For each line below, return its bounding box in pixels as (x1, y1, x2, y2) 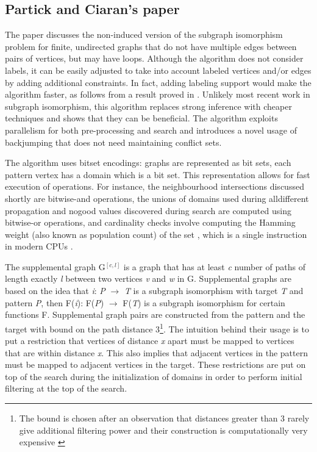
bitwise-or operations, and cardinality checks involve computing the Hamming (5, 216, 296, 229)
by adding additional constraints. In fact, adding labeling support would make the (5, 76, 312, 88)
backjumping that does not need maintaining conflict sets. (5, 135, 222, 148)
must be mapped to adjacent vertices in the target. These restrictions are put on (5, 358, 306, 371)
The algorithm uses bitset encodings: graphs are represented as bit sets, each (5, 156, 291, 169)
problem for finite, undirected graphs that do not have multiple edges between (5, 40, 297, 52)
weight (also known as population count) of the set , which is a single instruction (5, 228, 307, 240)
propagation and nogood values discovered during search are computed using (5, 204, 291, 217)
